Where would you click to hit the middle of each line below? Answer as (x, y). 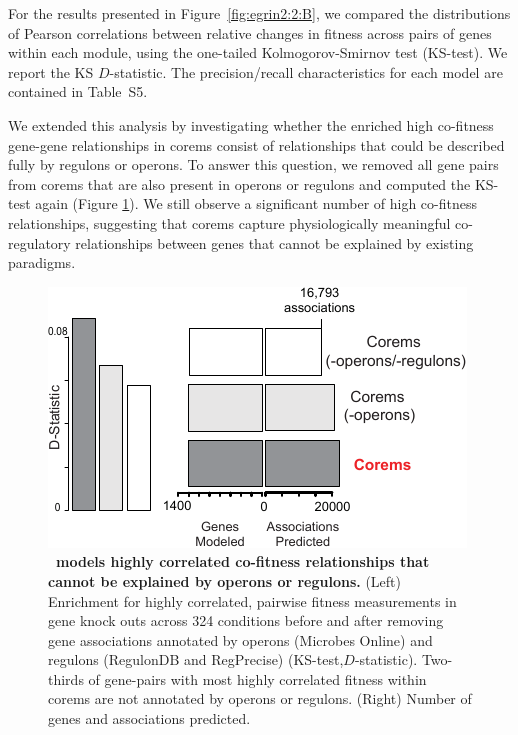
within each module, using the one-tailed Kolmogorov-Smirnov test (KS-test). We (258, 52)
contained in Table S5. (78, 91)
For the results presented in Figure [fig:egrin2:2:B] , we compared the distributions (259, 13)
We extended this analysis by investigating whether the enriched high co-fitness (251, 124)
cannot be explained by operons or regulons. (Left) (225, 580)
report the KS (51, 71)
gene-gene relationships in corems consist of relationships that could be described (256, 144)
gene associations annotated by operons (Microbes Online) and (240, 639)
